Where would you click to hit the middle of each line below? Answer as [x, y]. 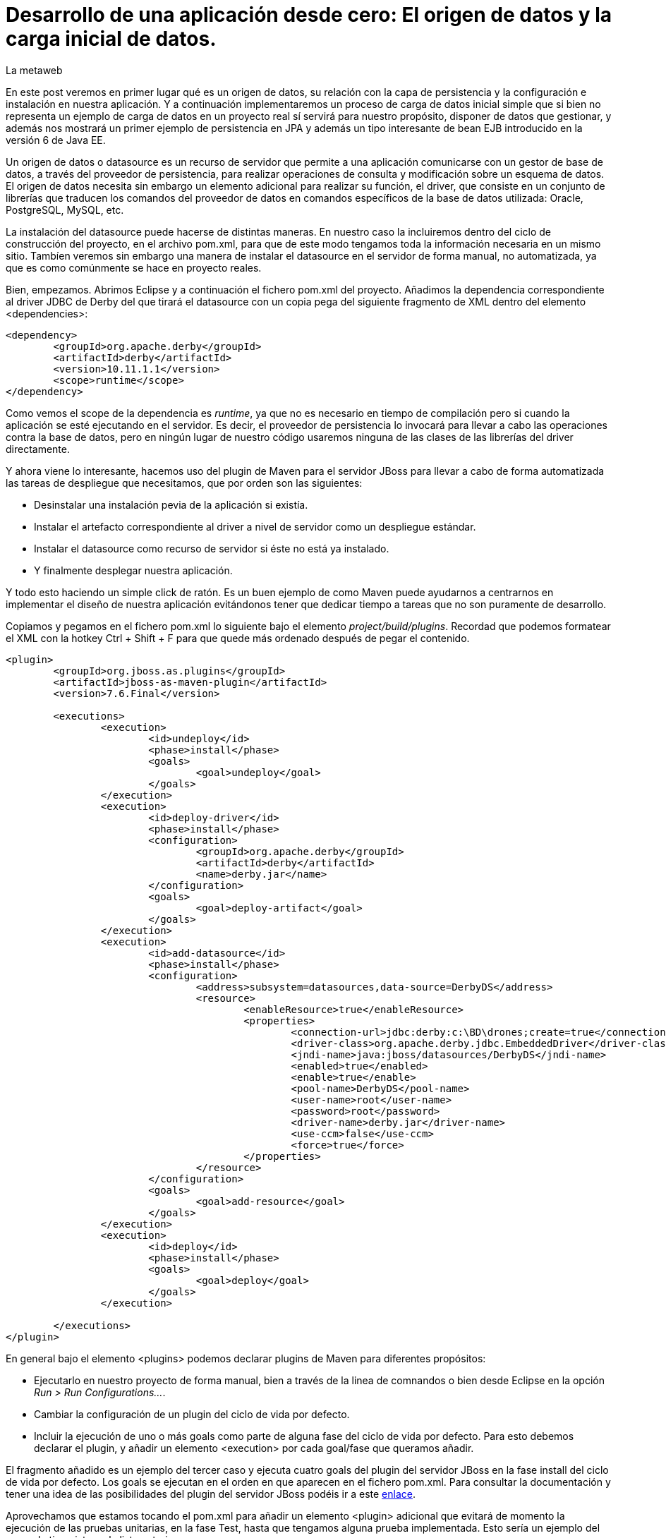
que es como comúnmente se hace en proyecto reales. [134, 267]
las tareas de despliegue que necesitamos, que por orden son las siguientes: [184, 483]
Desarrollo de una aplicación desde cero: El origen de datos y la [309, 15]
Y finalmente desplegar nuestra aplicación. [133, 570]
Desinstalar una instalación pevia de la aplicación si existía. [171, 504]
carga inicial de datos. [111, 39]
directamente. [38, 449]
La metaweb [34, 70]
